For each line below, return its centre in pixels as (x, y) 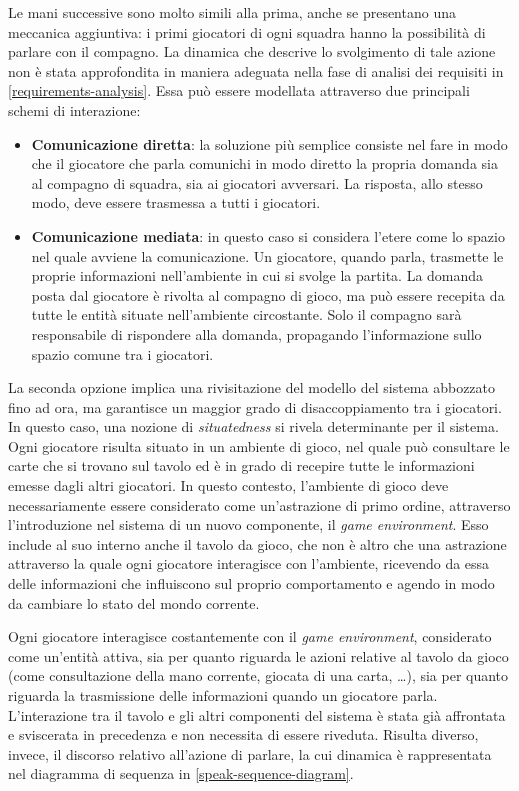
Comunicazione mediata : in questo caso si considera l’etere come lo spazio (268, 235)
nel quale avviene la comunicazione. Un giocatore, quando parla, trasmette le (267, 255)
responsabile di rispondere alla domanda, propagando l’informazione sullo (256, 333)
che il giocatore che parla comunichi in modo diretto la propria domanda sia (264, 163)
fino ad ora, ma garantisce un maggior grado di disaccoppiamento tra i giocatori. (255, 406)
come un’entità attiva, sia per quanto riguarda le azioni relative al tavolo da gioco (258, 655)
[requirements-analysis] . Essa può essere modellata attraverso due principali (239, 90)
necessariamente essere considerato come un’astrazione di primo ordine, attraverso (259, 504)
